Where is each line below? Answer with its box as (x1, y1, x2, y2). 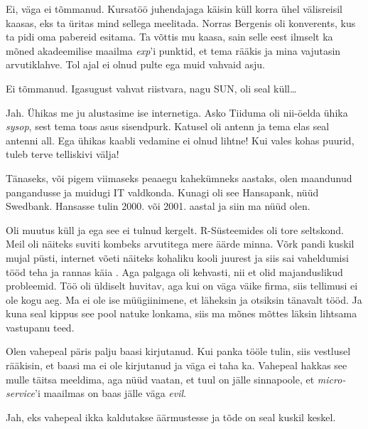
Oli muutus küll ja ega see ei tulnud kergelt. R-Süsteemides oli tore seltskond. (6, 222, 344, 237)
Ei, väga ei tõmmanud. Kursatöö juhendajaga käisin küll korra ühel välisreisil (6, 1, 342, 16)
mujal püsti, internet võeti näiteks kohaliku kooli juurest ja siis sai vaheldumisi (6, 250, 349, 265)
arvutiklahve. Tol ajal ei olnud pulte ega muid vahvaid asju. (6, 57, 265, 72)
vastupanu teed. (6, 319, 75, 334)
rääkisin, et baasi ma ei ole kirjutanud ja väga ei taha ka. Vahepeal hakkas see (6, 358, 347, 373)
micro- (317, 371, 346, 386)
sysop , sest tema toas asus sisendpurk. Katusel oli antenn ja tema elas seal (6, 119, 330, 134)
